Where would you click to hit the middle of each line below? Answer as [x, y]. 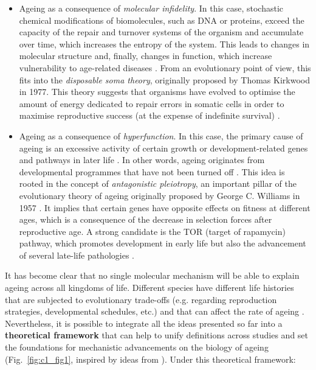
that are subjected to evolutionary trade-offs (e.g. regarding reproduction [141, 299]
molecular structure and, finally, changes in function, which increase [146, 56]
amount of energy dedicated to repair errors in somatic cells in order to [152, 103]
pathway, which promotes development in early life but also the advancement [163, 243]
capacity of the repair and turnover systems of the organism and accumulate [161, 32]
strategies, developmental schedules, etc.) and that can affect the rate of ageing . [155, 311]
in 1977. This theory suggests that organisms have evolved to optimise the [157, 92]
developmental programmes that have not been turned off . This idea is [152, 171]
